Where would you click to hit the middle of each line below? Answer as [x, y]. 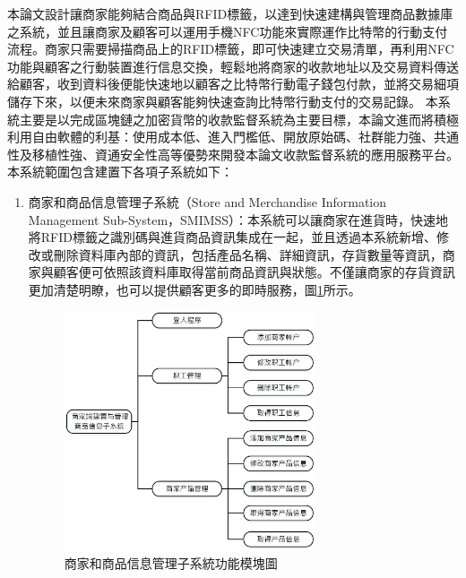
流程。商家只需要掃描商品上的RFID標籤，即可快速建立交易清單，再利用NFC [231, 49]
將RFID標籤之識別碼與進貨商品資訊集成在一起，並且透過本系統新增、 [232, 237]
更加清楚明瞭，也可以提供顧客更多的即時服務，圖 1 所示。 [194, 289]
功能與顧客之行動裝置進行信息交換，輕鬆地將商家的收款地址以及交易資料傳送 [233, 66]
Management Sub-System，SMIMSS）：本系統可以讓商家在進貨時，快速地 [238, 219]
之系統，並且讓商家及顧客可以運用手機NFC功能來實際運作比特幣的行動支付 [228, 31]
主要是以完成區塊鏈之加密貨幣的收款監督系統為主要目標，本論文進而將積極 [239, 119]
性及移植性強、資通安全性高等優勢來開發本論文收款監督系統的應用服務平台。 [233, 154]
